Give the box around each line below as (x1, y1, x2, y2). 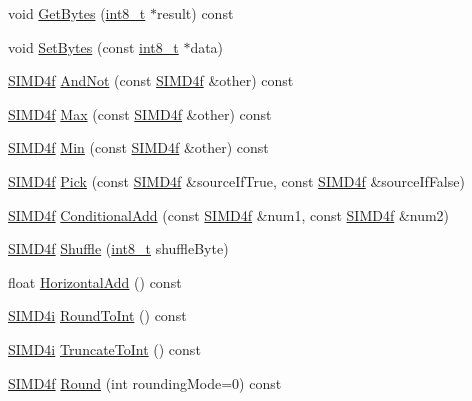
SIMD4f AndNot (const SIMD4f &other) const (8, 70, 294, 91)
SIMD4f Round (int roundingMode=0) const (8, 372, 282, 393)
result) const (156, 3, 234, 23)
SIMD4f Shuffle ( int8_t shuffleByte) (8, 238, 229, 259)
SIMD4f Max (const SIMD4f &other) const (8, 103, 272, 124)
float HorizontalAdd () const (8, 271, 182, 292)
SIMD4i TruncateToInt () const (8, 338, 201, 359)
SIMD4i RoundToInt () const (8, 305, 187, 326)
